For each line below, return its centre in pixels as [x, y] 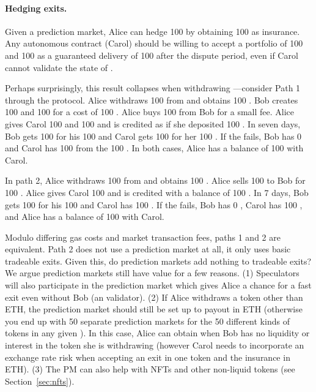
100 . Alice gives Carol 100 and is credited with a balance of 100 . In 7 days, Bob [157, 192]
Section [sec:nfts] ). [40, 381]
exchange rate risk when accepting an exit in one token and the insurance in [148, 357]
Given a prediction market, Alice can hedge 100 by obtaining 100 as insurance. [152, 31]
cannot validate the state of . [59, 67]
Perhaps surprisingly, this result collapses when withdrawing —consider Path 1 [153, 88]
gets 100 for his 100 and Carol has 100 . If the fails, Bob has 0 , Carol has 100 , [154, 204]
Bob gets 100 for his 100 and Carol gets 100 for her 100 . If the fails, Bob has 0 [153, 136]
